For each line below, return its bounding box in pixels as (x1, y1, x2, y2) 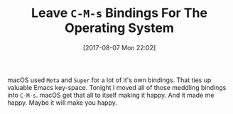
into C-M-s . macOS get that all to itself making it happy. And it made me (7, 91, 215, 99)
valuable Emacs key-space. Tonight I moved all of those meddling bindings (7, 83, 227, 91)
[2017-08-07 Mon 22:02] (82, 43, 156, 52)
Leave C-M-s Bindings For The (31, 5, 208, 21)
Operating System (65, 20, 174, 36)
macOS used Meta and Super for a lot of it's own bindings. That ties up (7, 76, 212, 84)
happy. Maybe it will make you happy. (7, 98, 117, 107)
